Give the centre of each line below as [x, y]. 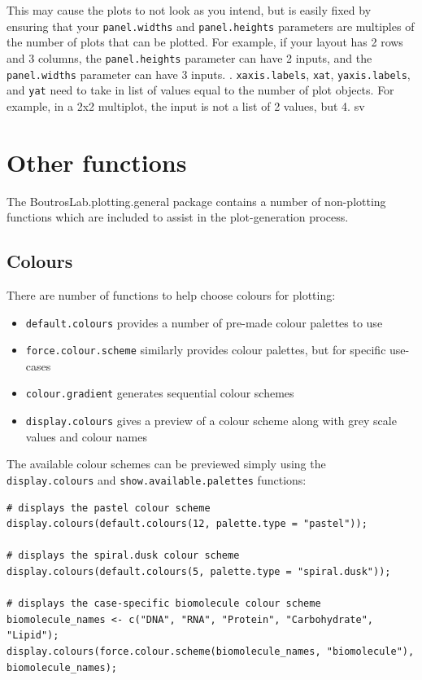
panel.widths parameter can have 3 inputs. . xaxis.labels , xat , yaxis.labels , [209, 74]
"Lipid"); [33, 636]
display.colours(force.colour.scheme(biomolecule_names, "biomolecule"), [211, 651]
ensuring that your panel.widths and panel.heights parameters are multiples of [211, 26]
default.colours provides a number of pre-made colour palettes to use [204, 322]
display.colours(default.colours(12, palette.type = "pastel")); [187, 524]
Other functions [97, 162]
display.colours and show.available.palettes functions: [157, 479]
